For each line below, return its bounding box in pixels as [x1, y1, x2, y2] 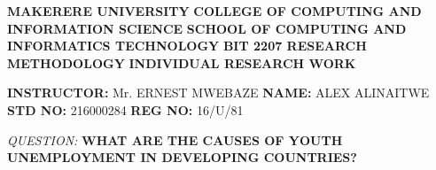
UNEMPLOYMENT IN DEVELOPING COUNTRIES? [7, 148, 357, 166]
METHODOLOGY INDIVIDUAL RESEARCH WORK [7, 53, 356, 72]
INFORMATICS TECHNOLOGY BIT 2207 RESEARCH [7, 36, 367, 55]
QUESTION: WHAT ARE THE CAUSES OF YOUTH [7, 130, 343, 149]
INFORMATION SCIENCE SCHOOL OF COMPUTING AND [7, 19, 407, 37]
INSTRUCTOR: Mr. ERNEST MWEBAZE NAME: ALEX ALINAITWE [7, 83, 430, 102]
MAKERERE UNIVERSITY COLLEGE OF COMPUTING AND [7, 2, 422, 19]
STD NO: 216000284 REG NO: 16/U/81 [7, 100, 244, 119]
